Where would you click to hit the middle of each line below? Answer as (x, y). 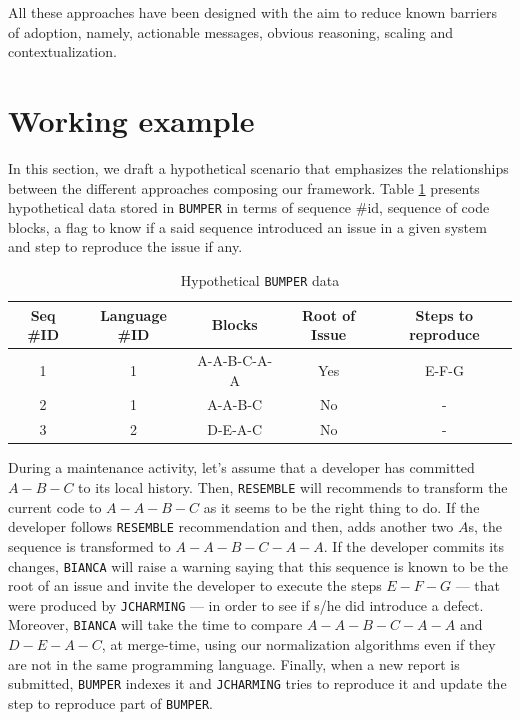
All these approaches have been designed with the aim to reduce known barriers (252, 12)
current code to (55, 506)
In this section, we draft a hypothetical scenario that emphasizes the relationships (258, 167)
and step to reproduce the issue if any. (125, 246)
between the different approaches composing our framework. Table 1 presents (244, 187)
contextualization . (62, 51)
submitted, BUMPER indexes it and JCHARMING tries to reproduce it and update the (257, 683)
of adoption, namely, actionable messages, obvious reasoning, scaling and (231, 31)
